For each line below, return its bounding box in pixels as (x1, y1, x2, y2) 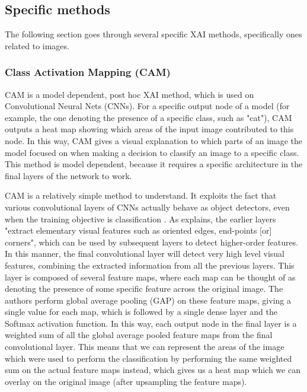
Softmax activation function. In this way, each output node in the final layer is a (5, 317, 297, 329)
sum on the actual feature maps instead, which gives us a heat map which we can (5, 364, 300, 376)
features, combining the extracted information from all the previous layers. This (5, 259, 295, 271)
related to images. (5, 39, 69, 52)
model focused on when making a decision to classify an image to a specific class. (5, 146, 299, 158)
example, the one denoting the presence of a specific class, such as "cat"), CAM (5, 111, 292, 123)
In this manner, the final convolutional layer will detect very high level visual (5, 247, 285, 260)
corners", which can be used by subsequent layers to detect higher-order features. (5, 235, 299, 248)
